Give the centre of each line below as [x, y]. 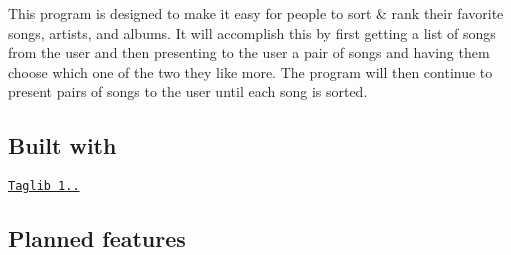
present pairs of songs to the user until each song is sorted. [188, 91]
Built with [62, 145]
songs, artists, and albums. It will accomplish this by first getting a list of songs [252, 32]
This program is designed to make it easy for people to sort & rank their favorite [256, 13]
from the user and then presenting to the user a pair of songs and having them [249, 52]
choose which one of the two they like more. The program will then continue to [250, 71]
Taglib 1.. [44, 186]
